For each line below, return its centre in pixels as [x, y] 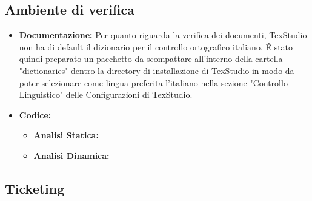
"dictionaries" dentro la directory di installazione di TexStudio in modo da [157, 70]
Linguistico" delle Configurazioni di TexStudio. [106, 94]
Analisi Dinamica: [71, 155]
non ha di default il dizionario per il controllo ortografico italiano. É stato [156, 46]
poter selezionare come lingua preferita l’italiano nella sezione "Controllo [153, 82]
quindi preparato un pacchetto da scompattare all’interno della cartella [151, 59]
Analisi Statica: [66, 135]
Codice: [35, 114]
